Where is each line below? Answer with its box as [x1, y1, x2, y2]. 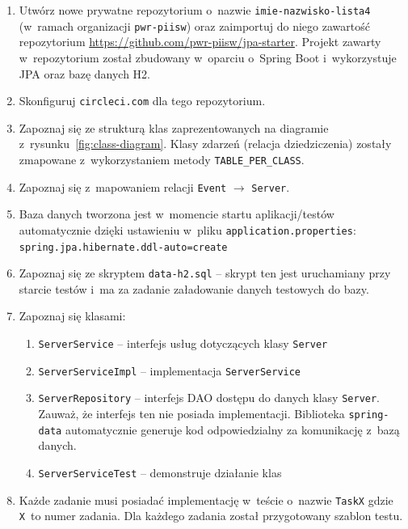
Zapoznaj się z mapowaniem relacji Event [19, 178, 227, 195]
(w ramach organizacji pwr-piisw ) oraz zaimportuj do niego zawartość [19, 17, 370, 34]
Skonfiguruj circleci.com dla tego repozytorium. [19, 92, 266, 109]
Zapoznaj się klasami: [19, 307, 126, 324]
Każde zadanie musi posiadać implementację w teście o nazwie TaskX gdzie [19, 491, 393, 508]
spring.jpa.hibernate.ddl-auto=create [19, 241, 228, 253]
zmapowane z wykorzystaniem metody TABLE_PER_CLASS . [19, 150, 305, 167]
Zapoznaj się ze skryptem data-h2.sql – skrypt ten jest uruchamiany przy [19, 264, 391, 281]
